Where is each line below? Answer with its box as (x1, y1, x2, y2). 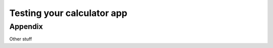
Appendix (9, 22, 43, 31)
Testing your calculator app (9, 7, 127, 18)
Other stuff (9, 36, 32, 42)
